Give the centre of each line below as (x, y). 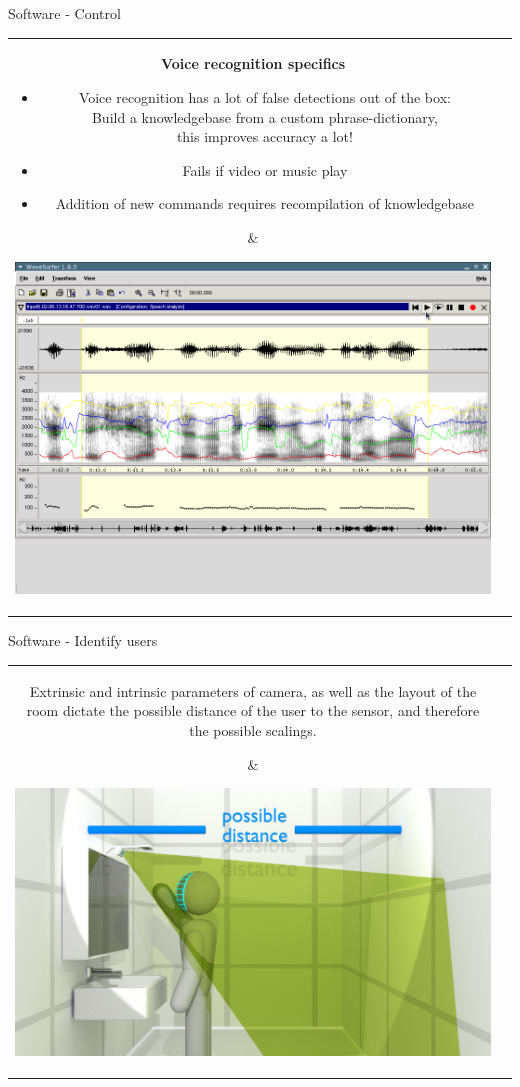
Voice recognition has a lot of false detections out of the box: (264, 96)
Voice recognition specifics (253, 63)
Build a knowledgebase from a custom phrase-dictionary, (264, 116)
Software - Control (64, 13)
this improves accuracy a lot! (264, 136)
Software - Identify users (83, 640)
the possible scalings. (253, 729)
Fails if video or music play (265, 169)
